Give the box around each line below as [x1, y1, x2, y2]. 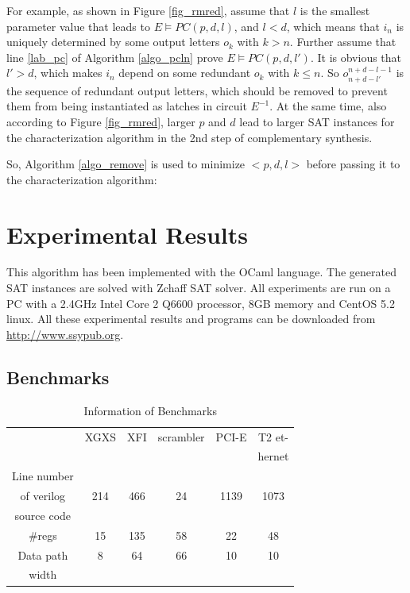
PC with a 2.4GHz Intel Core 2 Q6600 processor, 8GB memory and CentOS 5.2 [6, 295, 395, 311]
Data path [17, 546, 68, 563]
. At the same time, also [269, 98, 387, 114]
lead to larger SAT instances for [239, 113, 395, 129]
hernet [257, 448, 289, 464]
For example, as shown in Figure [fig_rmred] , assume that [6, 2, 290, 18]
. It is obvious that [310, 48, 402, 65]
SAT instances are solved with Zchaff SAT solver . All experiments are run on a [6, 279, 391, 296]
